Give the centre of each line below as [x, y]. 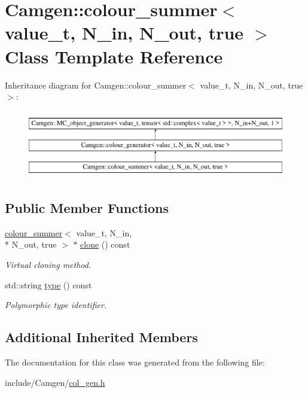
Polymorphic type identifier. [56, 305]
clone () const [105, 244]
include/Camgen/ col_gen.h [55, 382]
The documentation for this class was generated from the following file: [135, 362]
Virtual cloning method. [48, 265]
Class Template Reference [114, 56]
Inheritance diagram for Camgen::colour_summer [96, 85]
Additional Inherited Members [101, 337]
